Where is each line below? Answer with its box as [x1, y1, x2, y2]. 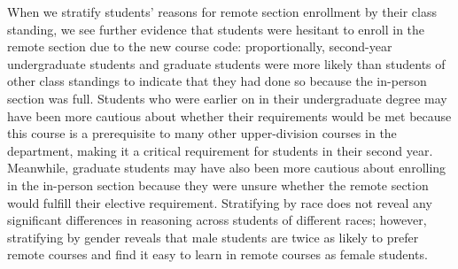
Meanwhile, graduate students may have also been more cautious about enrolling [7, 158, 446, 177]
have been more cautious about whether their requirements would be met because [7, 106, 452, 125]
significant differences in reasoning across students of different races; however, [7, 211, 427, 229]
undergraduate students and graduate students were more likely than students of [7, 54, 446, 73]
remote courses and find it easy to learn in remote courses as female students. [7, 245, 428, 264]
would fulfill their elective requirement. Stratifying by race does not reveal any [7, 193, 432, 211]
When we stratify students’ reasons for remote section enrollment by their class [7, 3, 437, 20]
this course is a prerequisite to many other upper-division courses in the [7, 124, 397, 142]
